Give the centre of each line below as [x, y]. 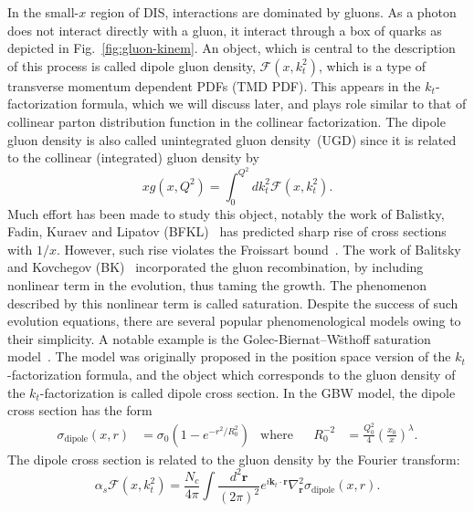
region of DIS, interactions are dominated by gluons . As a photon [273, 12]
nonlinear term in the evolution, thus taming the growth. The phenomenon [217, 284]
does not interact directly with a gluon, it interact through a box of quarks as [225, 30]
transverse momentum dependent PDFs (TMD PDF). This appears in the [214, 85]
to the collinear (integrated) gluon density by [133, 157]
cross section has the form [80, 410]
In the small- [43, 12]
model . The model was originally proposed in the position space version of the [229, 356]
